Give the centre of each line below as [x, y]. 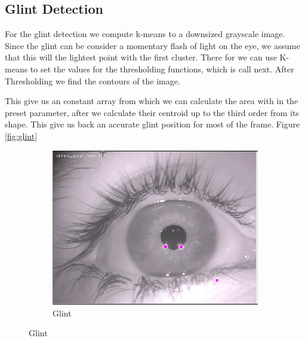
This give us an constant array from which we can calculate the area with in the [152, 101]
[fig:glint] [21, 136]
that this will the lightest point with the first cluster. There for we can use [141, 57]
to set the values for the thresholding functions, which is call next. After [162, 68]
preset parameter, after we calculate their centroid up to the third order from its [152, 112]
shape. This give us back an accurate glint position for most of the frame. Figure [152, 124]
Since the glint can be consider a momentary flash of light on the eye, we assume [152, 45]
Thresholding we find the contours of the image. [93, 80]
